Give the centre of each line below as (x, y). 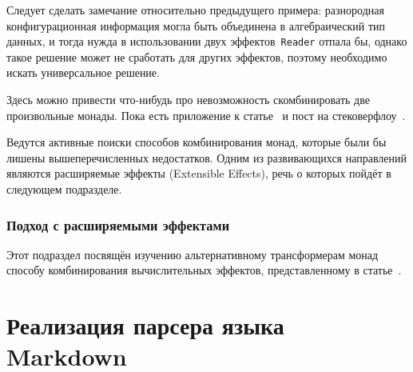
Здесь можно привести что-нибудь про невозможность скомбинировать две (188, 100)
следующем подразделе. (64, 189)
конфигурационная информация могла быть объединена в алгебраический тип (196, 25)
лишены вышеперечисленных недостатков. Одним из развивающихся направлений (207, 157)
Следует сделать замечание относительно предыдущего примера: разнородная (195, 10)
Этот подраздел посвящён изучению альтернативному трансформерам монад (193, 254)
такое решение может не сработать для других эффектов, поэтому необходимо (197, 56)
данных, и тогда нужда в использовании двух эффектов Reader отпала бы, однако (207, 41)
